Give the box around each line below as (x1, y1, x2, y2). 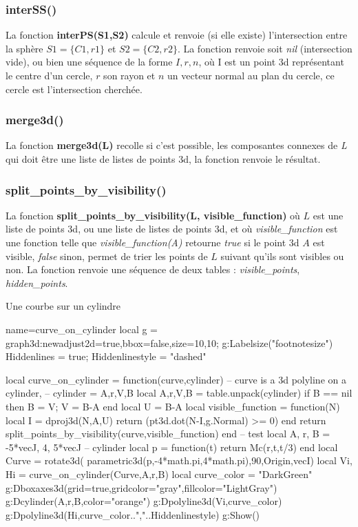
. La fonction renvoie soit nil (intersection (177, 41, 352, 55)
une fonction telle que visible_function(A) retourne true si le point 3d (6, 235, 299, 249)
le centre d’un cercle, (6, 68, 93, 82)
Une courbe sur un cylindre (6, 299, 121, 313)
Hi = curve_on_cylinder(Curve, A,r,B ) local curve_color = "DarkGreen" (6, 466, 313, 481)
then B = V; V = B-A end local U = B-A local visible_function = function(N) (6, 399, 340, 413)
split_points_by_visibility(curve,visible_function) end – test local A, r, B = (6, 426, 330, 441)
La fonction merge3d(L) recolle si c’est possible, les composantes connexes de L (6, 138, 347, 152)
